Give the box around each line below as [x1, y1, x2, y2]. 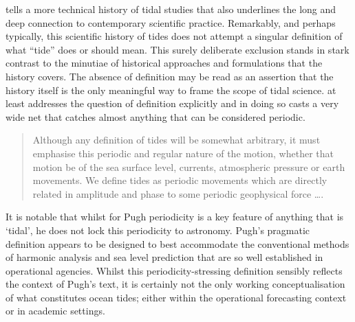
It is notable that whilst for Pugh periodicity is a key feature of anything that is [6, 209, 344, 224]
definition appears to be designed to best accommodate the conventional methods [6, 236, 349, 251]
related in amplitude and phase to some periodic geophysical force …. [32, 186, 324, 200]
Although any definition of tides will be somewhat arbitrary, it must [32, 133, 321, 147]
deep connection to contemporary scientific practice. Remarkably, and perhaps [6, 15, 336, 30]
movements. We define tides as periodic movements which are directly [32, 173, 327, 187]
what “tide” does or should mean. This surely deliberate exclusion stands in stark [6, 42, 349, 56]
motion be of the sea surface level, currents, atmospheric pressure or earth [32, 159, 345, 174]
